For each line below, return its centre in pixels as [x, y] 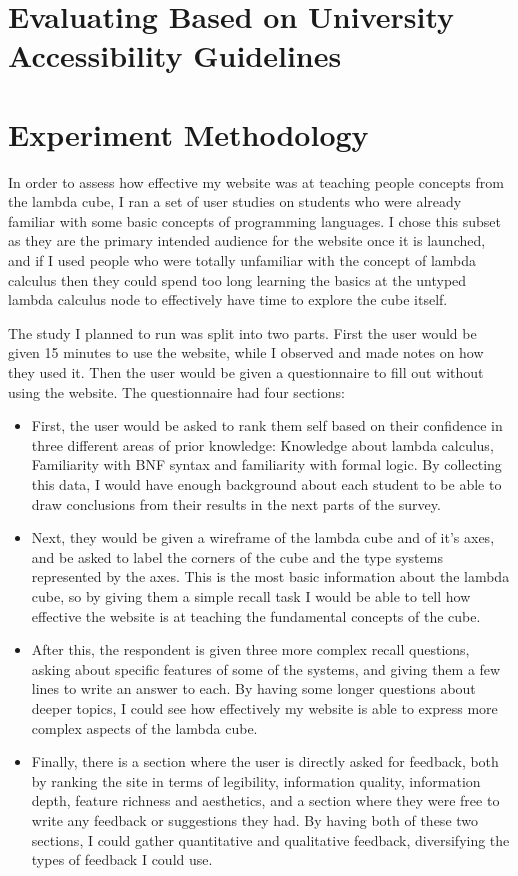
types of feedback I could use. [122, 859]
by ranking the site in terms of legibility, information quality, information [256, 780]
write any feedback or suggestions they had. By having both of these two [255, 819]
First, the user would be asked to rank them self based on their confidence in [267, 425]
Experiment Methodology [188, 133]
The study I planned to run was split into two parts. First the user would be [242, 332]
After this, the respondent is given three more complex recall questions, [250, 649]
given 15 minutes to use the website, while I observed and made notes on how [246, 352]
